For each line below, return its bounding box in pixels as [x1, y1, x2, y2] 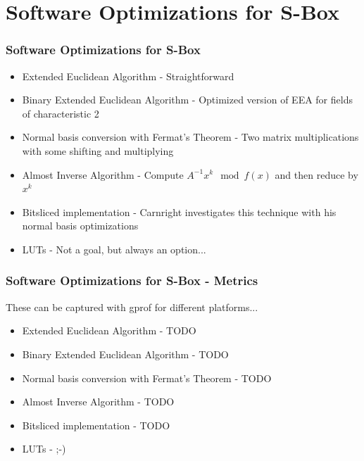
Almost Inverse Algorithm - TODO [22, 394, 175, 409]
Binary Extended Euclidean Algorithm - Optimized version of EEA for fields [22, 92, 353, 107]
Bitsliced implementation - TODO [22, 417, 170, 432]
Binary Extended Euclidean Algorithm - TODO [22, 346, 229, 361]
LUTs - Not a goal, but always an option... [22, 241, 206, 256]
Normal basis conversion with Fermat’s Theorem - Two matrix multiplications [22, 130, 359, 144]
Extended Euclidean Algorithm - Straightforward [22, 68, 234, 83]
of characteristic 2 [22, 106, 99, 120]
